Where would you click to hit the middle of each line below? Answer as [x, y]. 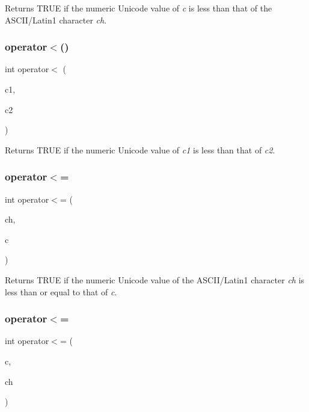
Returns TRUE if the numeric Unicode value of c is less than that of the [139, 8]
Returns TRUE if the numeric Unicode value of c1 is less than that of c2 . [140, 149]
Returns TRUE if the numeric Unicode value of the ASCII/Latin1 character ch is [155, 279]
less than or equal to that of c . [61, 291]
